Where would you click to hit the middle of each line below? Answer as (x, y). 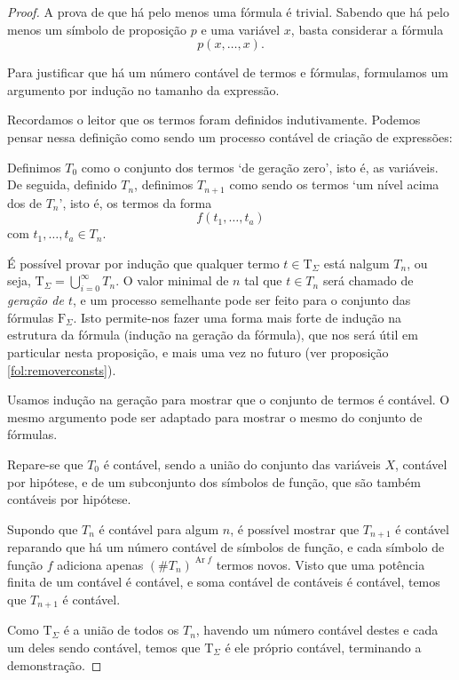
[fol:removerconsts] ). (62, 369)
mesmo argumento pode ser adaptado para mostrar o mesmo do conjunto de (215, 416)
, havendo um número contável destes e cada (317, 630)
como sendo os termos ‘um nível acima (334, 184)
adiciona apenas (100, 564)
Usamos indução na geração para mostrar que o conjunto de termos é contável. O (229, 400)
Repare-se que (45, 464)
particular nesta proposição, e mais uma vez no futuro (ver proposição (198, 352)
